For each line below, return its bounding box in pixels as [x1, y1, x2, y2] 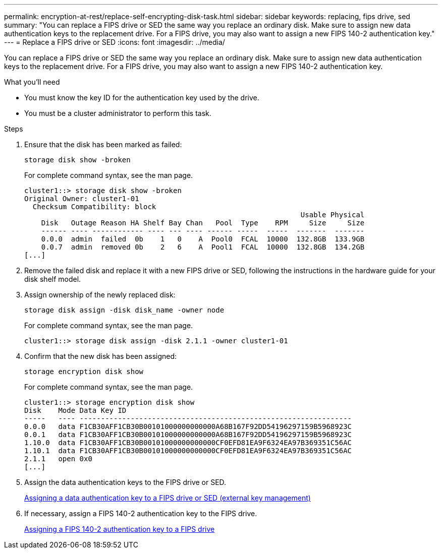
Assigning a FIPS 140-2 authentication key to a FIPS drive [24, 525, 215, 533]
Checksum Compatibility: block [32, 203, 156, 211]
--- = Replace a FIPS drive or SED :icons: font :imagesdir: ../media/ [4, 38, 225, 46]
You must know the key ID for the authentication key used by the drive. [24, 93, 259, 102]
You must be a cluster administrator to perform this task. [24, 109, 211, 117]
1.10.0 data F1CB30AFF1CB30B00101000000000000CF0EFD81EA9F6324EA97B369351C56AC [24, 439, 352, 447]
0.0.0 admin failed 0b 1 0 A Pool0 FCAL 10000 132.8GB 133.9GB [41, 235, 365, 243]
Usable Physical [300, 211, 365, 219]
